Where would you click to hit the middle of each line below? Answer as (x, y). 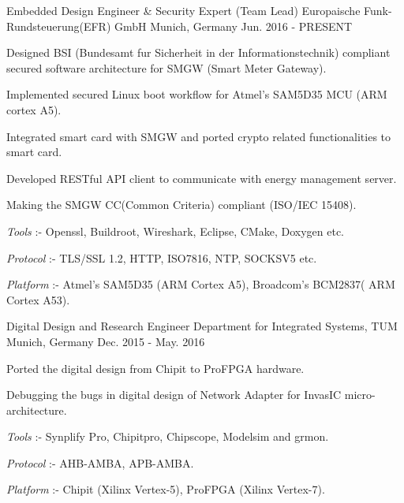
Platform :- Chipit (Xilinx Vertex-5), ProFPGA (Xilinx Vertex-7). (166, 489)
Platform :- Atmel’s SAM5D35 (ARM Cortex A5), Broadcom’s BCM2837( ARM (201, 284)
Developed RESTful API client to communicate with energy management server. (202, 178)
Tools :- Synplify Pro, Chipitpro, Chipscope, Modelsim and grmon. (168, 436)
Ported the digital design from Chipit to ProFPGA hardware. (155, 368)
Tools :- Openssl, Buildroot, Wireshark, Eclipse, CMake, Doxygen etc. (175, 231)
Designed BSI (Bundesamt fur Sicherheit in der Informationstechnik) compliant (198, 52)
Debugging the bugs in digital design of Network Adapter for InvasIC (174, 395)
